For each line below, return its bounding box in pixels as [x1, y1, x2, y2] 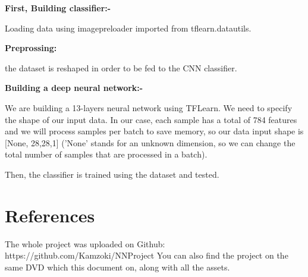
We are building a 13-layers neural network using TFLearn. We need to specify [5, 101, 293, 114]
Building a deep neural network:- [5, 81, 143, 94]
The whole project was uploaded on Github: [5, 237, 165, 250]
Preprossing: [5, 42, 57, 54]
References [5, 203, 95, 227]
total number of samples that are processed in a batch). [5, 148, 208, 160]
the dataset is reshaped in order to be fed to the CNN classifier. [5, 61, 237, 74]
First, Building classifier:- [5, 2, 111, 14]
